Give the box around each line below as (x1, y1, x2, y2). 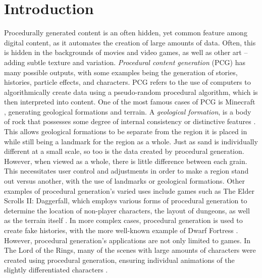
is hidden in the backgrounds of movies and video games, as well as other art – (4, 47, 248, 58)
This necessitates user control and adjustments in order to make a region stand (4, 165, 249, 176)
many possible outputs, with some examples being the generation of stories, (4, 67, 238, 77)
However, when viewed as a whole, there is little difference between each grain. (4, 155, 247, 166)
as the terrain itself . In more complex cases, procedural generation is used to (4, 215, 243, 226)
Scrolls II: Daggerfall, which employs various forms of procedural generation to (4, 195, 247, 206)
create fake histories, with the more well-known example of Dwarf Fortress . (4, 225, 238, 235)
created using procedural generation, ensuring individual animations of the (4, 254, 235, 265)
